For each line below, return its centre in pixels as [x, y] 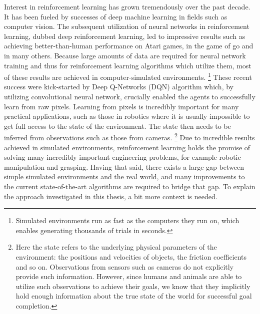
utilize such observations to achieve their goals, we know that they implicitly [133, 286]
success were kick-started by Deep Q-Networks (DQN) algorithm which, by [119, 87]
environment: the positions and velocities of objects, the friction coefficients [131, 256]
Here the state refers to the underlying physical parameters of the [116, 247]
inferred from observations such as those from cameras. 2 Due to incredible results [129, 137]
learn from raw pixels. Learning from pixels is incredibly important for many [121, 106]
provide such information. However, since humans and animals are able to [129, 276]
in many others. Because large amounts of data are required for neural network [125, 55]
